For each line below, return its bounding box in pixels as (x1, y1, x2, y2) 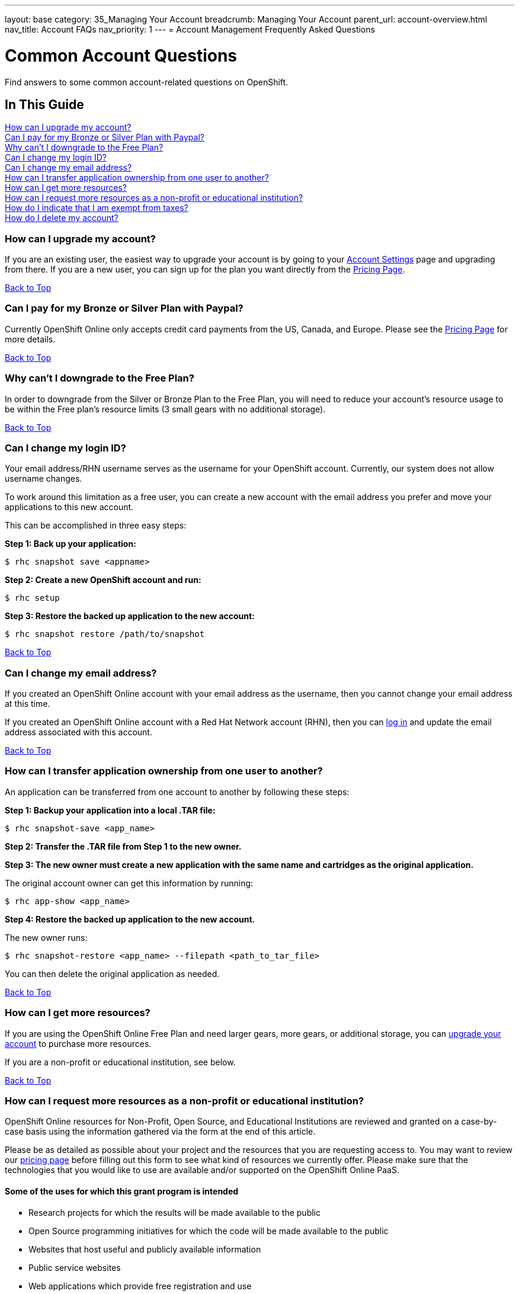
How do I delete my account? (5, 213, 118, 223)
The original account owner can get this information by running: (5, 877, 254, 888)
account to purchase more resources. (5, 1038, 152, 1049)
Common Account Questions (5, 45, 238, 66)
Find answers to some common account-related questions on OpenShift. (5, 76, 289, 87)
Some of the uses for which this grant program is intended (5, 1186, 239, 1196)
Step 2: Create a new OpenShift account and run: (5, 575, 201, 585)
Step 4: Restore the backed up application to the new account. (5, 914, 255, 924)
